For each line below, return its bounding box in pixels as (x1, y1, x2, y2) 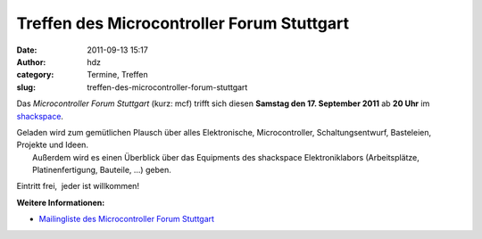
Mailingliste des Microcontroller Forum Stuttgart (38, 214, 214, 225)
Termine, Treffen (87, 70, 148, 80)
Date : (16, 45, 37, 55)
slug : (16, 81, 36, 93)
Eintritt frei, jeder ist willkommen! (16, 181, 140, 192)
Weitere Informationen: (16, 197, 105, 208)
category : (16, 70, 54, 80)
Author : (16, 56, 46, 67)
